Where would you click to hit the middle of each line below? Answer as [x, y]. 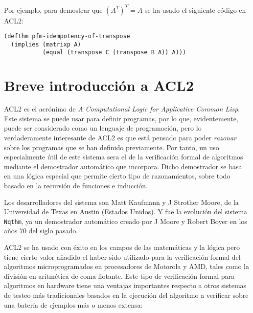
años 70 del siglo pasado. [41, 231]
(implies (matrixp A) [46, 44]
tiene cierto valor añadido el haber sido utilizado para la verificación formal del [122, 257]
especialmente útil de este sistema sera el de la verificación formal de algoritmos [124, 157]
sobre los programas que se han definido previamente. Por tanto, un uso [112, 147]
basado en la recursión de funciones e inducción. [76, 185]
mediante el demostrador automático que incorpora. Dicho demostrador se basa [123, 166]
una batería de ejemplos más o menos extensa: [73, 304]
